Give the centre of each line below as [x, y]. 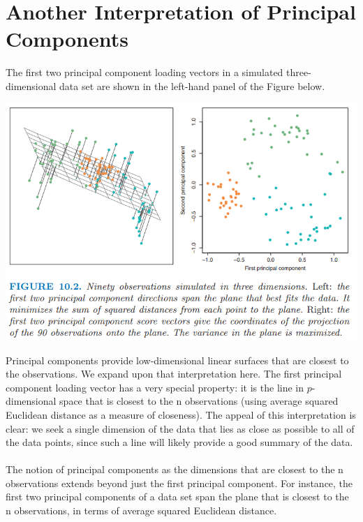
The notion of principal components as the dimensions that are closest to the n [175, 469]
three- [299, 72]
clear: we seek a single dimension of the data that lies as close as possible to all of [180, 428]
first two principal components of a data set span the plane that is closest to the [177, 497]
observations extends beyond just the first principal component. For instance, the [179, 483]
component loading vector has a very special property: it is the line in [155, 387]
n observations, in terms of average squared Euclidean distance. [141, 510]
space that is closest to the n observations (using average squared [199, 401]
